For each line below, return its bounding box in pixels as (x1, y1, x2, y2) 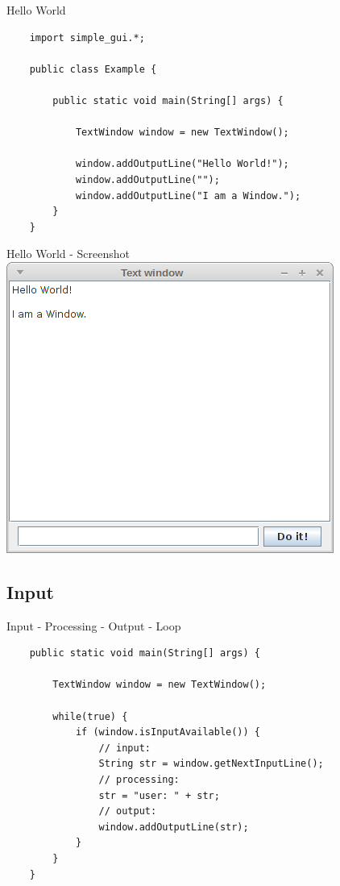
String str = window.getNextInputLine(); (98, 758, 324, 770)
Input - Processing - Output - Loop (6, 617, 181, 634)
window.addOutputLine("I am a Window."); (75, 189, 301, 202)
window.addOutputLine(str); (98, 821, 249, 833)
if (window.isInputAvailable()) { (75, 726, 260, 738)
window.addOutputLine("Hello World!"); (75, 158, 289, 170)
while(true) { (52, 710, 128, 722)
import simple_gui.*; (29, 31, 145, 44)
